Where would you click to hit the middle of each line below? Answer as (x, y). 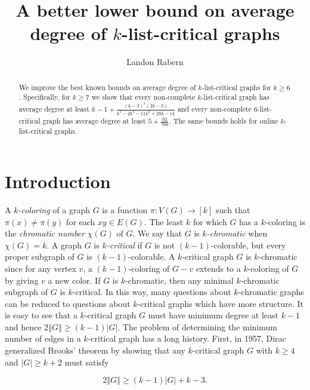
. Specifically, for (44, 97)
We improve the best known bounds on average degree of (107, 87)
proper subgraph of (40, 257)
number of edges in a (43, 338)
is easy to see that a (41, 315)
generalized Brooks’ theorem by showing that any (95, 350)
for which (210, 221)
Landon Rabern (155, 62)
